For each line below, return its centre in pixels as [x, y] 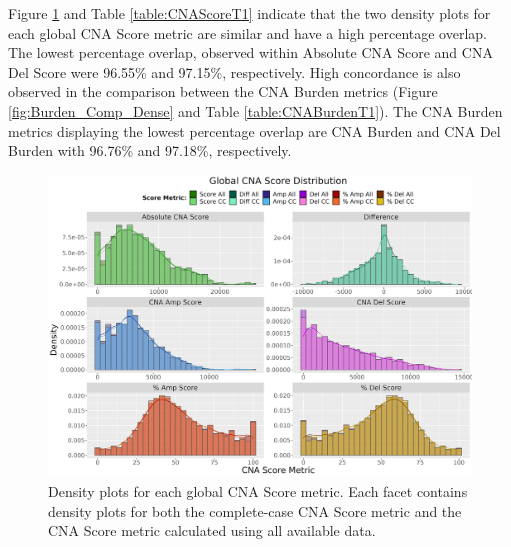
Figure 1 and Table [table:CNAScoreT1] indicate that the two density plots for [249, 13]
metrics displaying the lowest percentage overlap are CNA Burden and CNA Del [254, 130]
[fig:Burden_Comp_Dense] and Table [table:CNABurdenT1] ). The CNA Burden [255, 110]
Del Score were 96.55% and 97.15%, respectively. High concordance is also [234, 71]
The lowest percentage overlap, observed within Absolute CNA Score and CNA [250, 52]
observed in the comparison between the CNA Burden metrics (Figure [223, 91]
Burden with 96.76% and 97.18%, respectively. [150, 150]
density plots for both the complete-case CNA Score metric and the [255, 510]
